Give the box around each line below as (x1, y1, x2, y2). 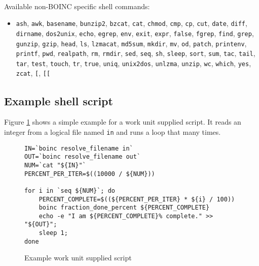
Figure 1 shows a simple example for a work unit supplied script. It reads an (4, 116, 241, 127)
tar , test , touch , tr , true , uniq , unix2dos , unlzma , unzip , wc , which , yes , (16, 57, 251, 68)
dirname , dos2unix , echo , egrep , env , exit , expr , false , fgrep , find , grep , (16, 27, 254, 38)
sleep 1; (39, 229, 68, 237)
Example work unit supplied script (24, 252, 132, 263)
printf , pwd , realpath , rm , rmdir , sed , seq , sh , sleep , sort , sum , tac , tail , (16, 48, 255, 58)
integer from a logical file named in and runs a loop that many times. (4, 126, 221, 137)
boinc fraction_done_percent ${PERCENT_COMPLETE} (39, 204, 210, 212)
